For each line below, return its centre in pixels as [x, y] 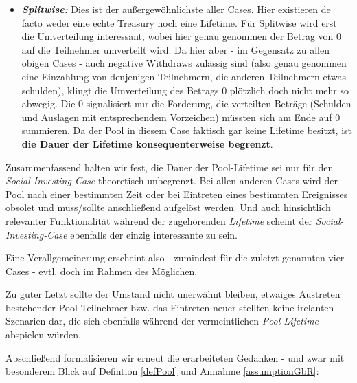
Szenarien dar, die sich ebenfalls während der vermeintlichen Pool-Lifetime [162, 321]
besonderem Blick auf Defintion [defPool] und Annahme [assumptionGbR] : [162, 371]
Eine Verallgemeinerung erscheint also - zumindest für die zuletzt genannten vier [175, 258]
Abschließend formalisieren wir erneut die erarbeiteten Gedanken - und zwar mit [175, 357]
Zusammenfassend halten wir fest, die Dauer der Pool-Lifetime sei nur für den [170, 167]
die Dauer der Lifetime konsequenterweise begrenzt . [147, 143]
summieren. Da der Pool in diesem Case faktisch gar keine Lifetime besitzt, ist [187, 130]
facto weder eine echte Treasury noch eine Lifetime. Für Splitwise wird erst [179, 22]
